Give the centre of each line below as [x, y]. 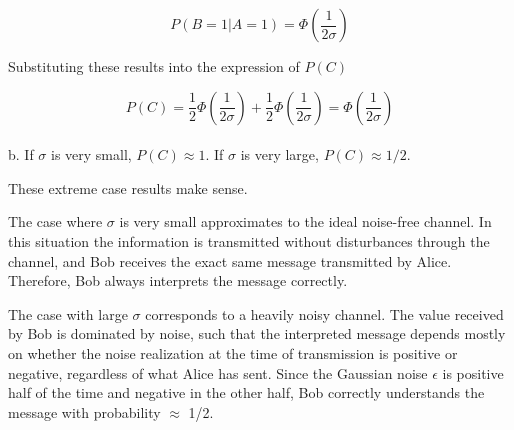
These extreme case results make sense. [128, 187]
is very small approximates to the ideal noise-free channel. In [305, 221]
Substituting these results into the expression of [154, 66]
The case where [55, 221]
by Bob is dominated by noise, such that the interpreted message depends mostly [257, 333]
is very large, [279, 154]
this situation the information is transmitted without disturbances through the [249, 240]
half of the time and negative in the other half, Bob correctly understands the [246, 392]
